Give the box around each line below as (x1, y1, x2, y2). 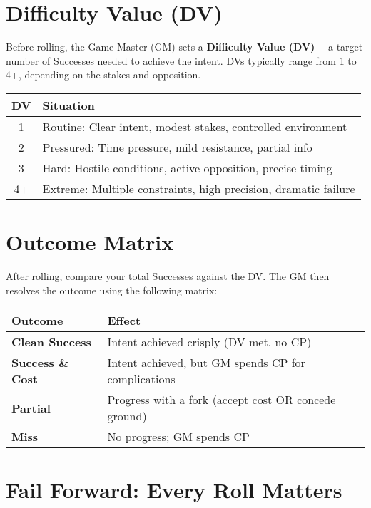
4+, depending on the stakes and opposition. (6, 67, 201, 82)
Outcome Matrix (6, 227, 174, 256)
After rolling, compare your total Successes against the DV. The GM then (6, 269, 330, 284)
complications (107, 370, 176, 388)
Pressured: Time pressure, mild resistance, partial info (42, 138, 312, 155)
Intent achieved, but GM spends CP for (107, 354, 305, 371)
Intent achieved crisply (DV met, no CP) (107, 333, 312, 351)
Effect (107, 312, 141, 329)
